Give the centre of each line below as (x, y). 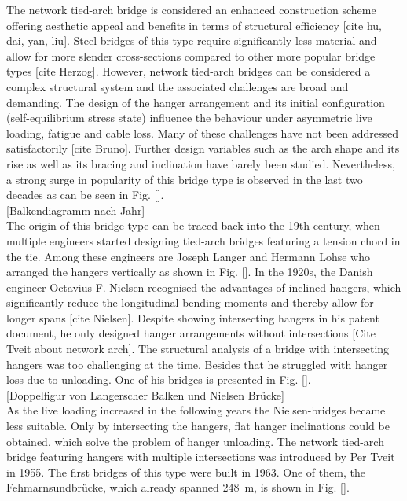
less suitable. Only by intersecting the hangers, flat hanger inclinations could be (198, 426)
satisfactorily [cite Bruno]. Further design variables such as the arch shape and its (203, 148)
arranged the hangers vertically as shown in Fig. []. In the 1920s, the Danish (190, 272)
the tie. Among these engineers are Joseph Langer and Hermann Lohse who (189, 256)
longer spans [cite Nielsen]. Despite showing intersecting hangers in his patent (193, 317)
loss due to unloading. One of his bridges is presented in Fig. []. (159, 379)
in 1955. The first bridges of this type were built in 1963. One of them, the (186, 472)
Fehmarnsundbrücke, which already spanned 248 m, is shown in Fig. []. (178, 487)
